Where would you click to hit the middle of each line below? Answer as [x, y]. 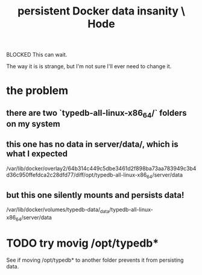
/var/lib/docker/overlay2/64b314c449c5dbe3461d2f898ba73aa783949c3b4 [101, 168]
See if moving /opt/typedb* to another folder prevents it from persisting [95, 260]
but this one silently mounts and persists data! [95, 195]
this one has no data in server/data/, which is [93, 144]
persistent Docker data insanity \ [101, 11]
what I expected [37, 154]
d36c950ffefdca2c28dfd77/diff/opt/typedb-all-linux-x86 [77, 175]
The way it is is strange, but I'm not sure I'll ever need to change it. [89, 66]
